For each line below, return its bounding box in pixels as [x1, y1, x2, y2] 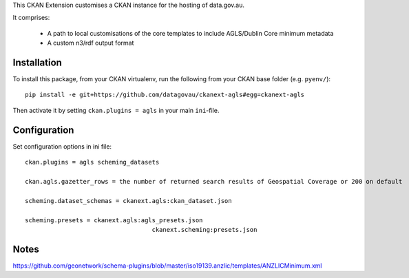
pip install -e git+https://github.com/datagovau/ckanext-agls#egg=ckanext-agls [25, 91, 305, 99]
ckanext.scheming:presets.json [151, 226, 258, 233]
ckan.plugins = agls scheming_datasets [25, 158, 160, 167]
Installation [12, 56, 62, 68]
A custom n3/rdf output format [47, 39, 134, 47]
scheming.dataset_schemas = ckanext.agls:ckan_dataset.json [25, 197, 232, 204]
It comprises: [12, 14, 50, 22]
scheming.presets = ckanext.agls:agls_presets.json [25, 216, 203, 224]
